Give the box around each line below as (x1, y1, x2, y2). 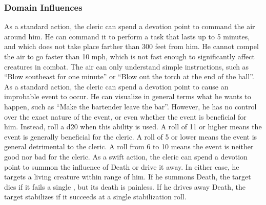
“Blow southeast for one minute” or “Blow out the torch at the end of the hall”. (4, 71, 254, 82)
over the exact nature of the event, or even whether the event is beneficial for (4, 111, 247, 122)
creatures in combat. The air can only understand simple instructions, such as (4, 61, 249, 72)
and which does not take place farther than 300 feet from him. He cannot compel (4, 41, 259, 52)
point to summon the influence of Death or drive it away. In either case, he (4, 161, 239, 172)
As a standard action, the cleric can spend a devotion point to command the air (4, 21, 255, 32)
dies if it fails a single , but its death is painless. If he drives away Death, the (4, 181, 245, 192)
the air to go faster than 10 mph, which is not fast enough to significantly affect (4, 51, 255, 61)
